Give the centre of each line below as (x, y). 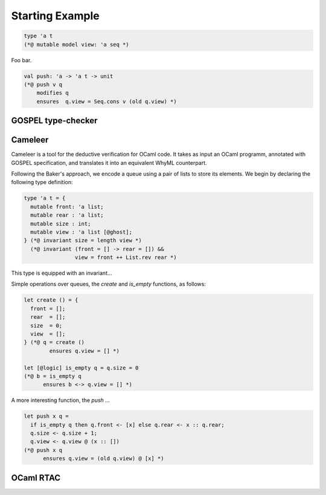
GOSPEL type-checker (54, 121)
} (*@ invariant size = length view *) (83, 241)
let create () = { (51, 300)
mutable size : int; (61, 224)
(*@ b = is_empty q (53, 376)
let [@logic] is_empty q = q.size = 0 (81, 368)
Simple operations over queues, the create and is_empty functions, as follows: (109, 284)
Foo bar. (21, 60)
